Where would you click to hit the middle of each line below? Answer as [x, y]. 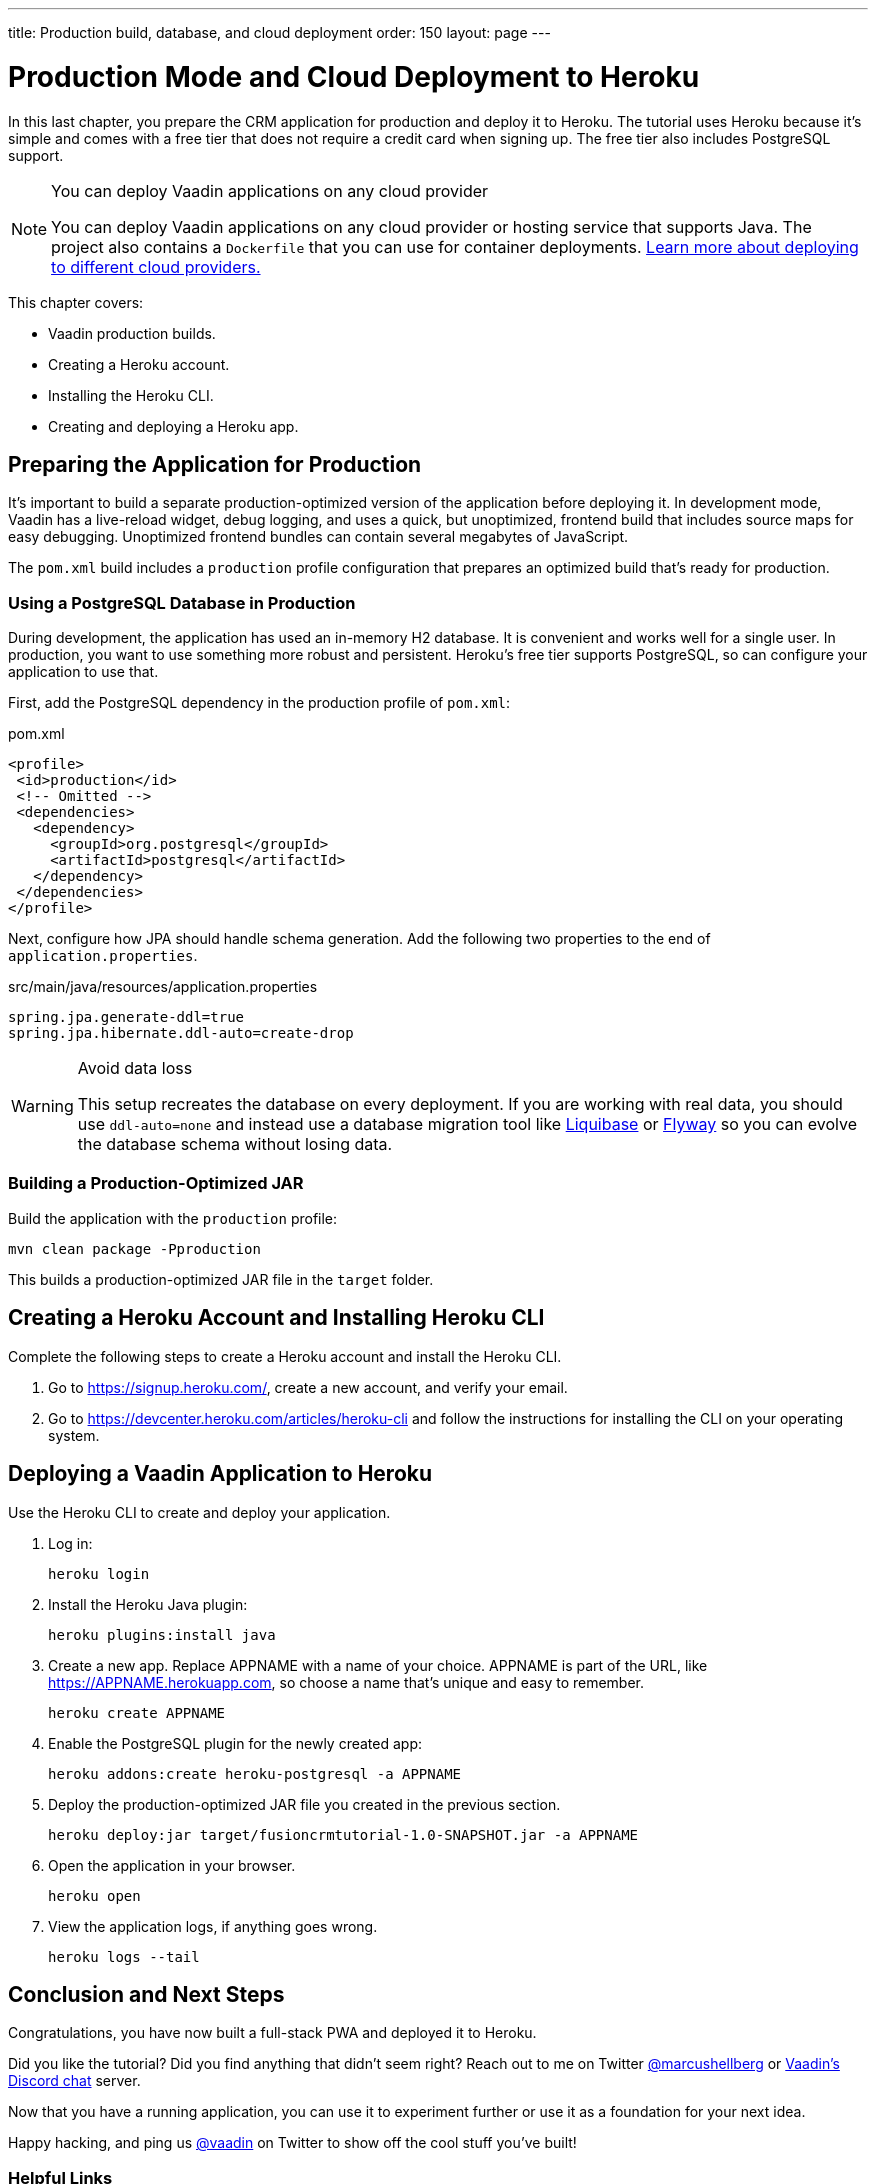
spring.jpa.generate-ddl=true [126, 1017]
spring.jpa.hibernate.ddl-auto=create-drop [181, 1033]
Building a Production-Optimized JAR [156, 1183]
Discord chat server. [74, 2081]
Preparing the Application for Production [215, 464]
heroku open [94, 1895]
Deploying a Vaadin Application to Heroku [220, 1474]
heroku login [99, 1573]
